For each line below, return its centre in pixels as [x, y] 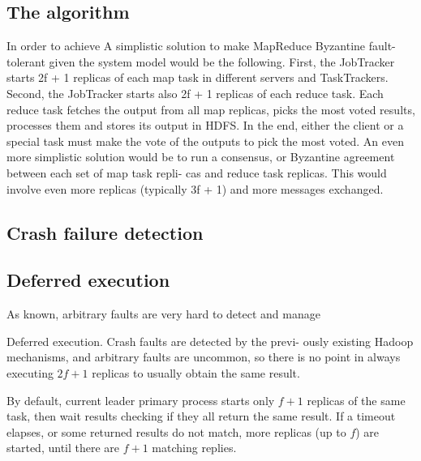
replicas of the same [356, 400]
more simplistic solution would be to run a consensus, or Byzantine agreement [201, 157]
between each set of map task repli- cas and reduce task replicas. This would [197, 172]
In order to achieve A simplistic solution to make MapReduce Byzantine [186, 46]
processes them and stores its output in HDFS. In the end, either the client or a [205, 125]
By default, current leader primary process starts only [141, 400]
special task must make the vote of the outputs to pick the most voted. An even [205, 141]
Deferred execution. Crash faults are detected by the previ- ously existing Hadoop [210, 341]
